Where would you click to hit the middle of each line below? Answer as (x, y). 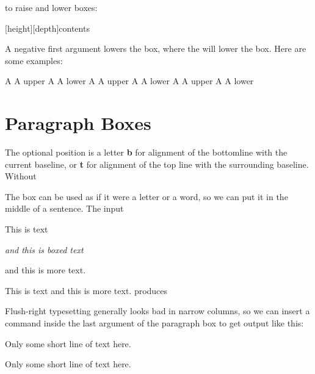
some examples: (34, 60)
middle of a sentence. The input (64, 208)
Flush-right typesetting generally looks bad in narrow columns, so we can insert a (157, 311)
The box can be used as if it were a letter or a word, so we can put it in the (147, 196)
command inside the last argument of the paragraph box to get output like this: (154, 323)
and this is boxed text (44, 249)
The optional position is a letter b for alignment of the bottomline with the (146, 152)
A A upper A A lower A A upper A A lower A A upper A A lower (129, 81)
